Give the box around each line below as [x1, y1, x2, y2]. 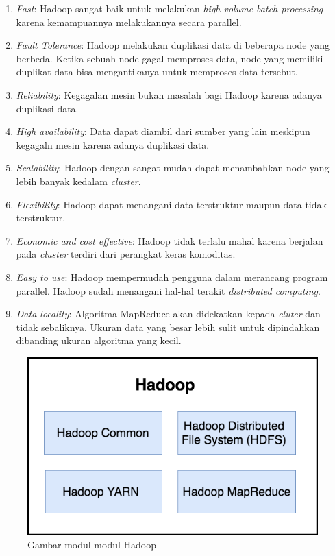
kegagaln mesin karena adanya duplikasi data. [16, 137, 210, 152]
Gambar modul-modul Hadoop [27, 537, 157, 552]
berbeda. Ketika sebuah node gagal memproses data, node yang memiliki [16, 51, 323, 65]
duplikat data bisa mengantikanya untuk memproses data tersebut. [16, 64, 298, 79]
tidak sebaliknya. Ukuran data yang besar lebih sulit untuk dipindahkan [16, 319, 320, 334]
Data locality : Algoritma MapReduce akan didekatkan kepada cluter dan [16, 306, 321, 321]
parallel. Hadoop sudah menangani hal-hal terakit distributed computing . [16, 283, 321, 298]
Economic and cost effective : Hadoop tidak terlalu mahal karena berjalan [16, 233, 323, 247]
